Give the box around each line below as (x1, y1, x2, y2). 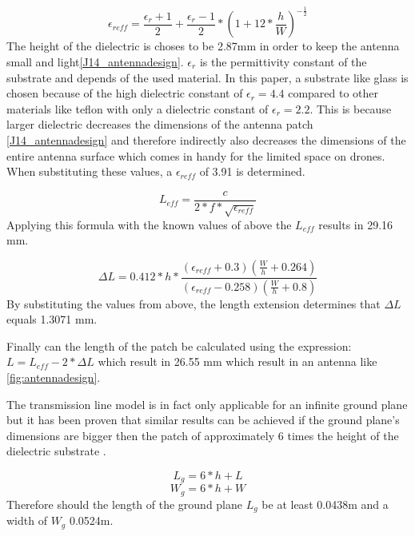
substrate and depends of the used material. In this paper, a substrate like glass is (6, 69, 409, 85)
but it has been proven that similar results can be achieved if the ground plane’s (6, 411, 400, 428)
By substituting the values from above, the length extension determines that (6, 295, 381, 312)
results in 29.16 (318, 216, 393, 232)
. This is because (309, 100, 392, 117)
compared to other (288, 85, 379, 101)
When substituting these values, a (6, 163, 173, 180)
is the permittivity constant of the (199, 53, 367, 69)
